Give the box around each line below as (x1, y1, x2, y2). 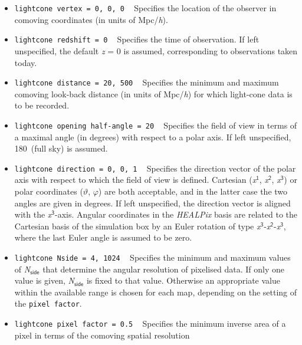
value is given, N (14, 274, 74, 287)
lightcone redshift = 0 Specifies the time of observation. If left (14, 33, 260, 45)
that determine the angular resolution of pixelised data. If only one (42, 262, 284, 275)
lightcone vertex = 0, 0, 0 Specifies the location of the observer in (14, 2, 277, 14)
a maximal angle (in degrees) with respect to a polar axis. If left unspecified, (14, 130, 291, 143)
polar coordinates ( (14, 185, 83, 198)
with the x (14, 208, 52, 221)
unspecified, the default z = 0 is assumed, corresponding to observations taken (14, 44, 298, 57)
